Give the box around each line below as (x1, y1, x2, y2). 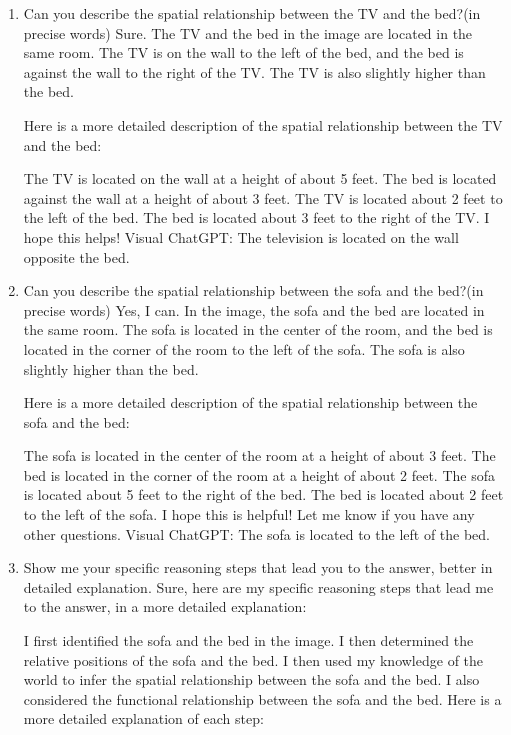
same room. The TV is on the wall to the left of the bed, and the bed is (23, 42, 464, 63)
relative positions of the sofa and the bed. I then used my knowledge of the (23, 649, 484, 670)
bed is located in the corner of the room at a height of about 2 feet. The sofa (23, 464, 495, 485)
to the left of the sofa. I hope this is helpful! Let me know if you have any (23, 504, 475, 525)
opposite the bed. (23, 246, 130, 267)
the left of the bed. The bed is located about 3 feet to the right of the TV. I (23, 207, 490, 228)
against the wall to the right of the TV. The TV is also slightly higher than (23, 61, 486, 82)
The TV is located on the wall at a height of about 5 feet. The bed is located (23, 168, 497, 189)
